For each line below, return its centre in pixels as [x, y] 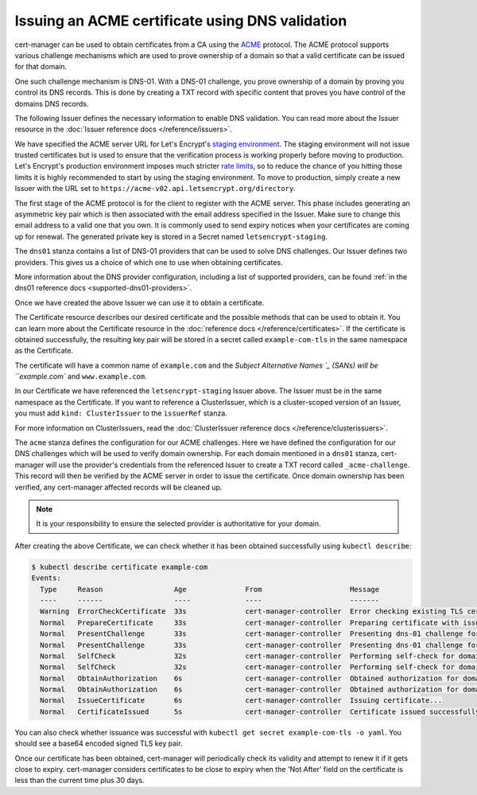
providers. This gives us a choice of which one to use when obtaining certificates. [149, 262]
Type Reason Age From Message [210, 589]
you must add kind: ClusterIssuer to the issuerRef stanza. [121, 413]
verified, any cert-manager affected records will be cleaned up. [118, 487]
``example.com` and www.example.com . [81, 376]
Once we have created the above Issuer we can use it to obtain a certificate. [140, 302]
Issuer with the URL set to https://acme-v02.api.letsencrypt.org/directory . [155, 189]
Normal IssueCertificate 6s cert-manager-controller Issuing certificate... [241, 701]
